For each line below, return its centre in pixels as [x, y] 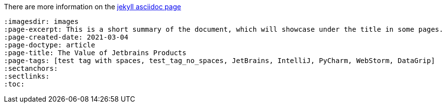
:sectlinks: [27, 76]
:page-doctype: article [50, 45]
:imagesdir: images [41, 21]
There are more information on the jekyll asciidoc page [93, 7]
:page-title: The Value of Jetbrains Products [95, 53]
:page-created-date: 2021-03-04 [66, 37]
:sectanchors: [31, 68]
